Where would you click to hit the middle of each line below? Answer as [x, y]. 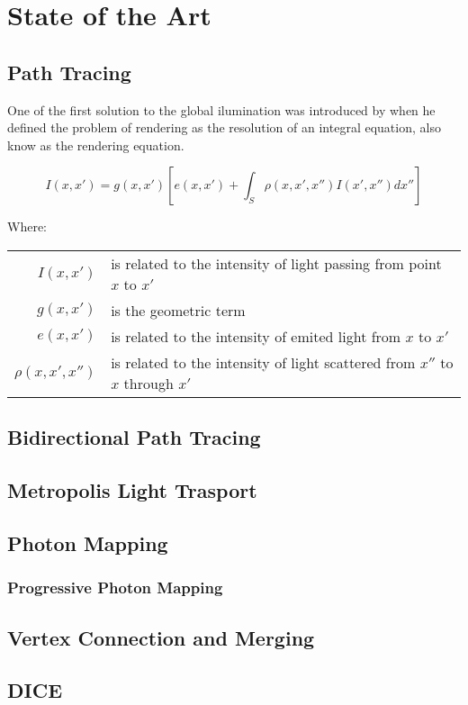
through [148, 383]
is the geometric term [178, 310]
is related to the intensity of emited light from [256, 336]
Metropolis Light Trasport [132, 490]
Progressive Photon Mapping [115, 587]
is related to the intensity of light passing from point [276, 263]
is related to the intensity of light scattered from [263, 362]
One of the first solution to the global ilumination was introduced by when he [221, 109]
